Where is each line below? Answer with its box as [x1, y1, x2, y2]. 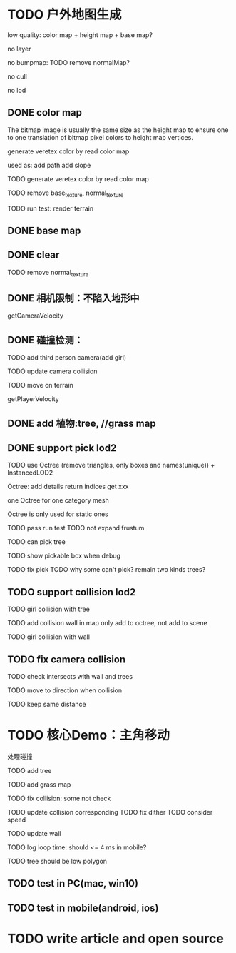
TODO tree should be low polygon [7, 857, 108, 865]
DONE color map [7, 106, 83, 119]
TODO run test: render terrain [7, 204, 94, 213]
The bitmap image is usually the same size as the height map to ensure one [7, 126, 229, 134]
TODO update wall [7, 829, 61, 837]
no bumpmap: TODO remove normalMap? [7, 58, 130, 66]
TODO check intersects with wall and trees [7, 672, 133, 680]
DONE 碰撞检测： [7, 333, 84, 346]
